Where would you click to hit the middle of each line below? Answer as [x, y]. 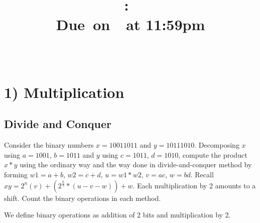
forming [16, 174]
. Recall [202, 174]
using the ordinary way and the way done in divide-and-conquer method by [136, 164]
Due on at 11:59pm [131, 24]
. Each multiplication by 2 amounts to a [194, 185]
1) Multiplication [64, 92]
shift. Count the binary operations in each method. [83, 198]
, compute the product [213, 154]
